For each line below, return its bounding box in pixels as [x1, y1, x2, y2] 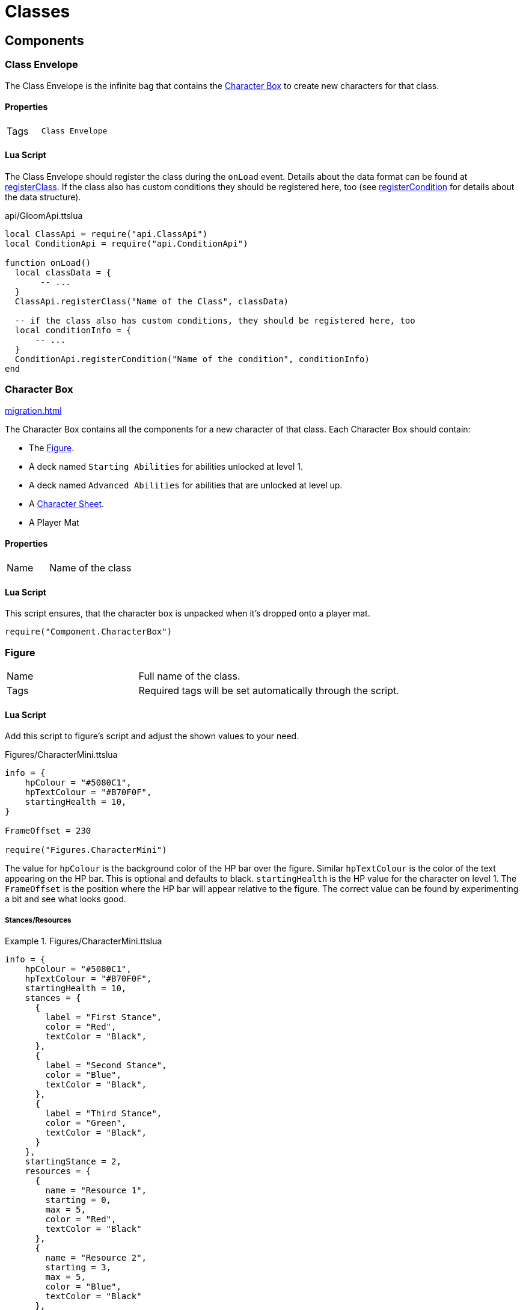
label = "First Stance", [45, 1012, 162, 1022]
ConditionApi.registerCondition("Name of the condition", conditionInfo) [14, 354, 370, 364]
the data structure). [5, 191, 81, 202]
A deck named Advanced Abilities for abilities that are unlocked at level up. [29, 479, 343, 490]
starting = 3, [45, 1262, 112, 1272]
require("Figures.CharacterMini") [5, 845, 167, 855]
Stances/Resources [5, 915, 72, 924]
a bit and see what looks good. [5, 894, 126, 905]
